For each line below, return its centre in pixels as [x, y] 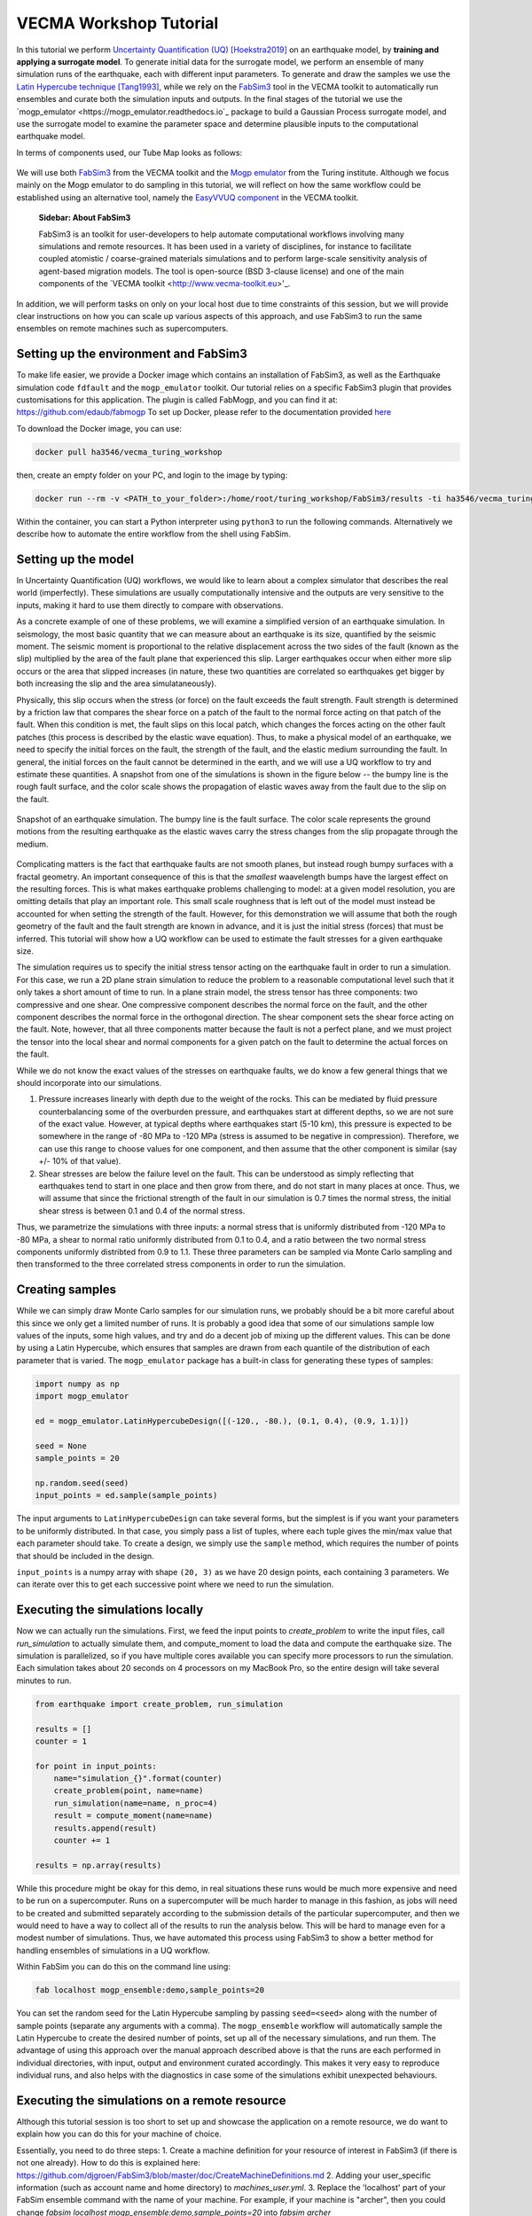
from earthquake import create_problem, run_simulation [159, 1704]
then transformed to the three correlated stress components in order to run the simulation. [181, 1264]
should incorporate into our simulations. [89, 1082]
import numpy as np [77, 1384]
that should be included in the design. [85, 1556]
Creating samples [66, 1290]
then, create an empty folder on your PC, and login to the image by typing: [152, 475]
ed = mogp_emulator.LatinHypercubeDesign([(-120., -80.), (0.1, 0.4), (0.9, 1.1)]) [222, 1421]
